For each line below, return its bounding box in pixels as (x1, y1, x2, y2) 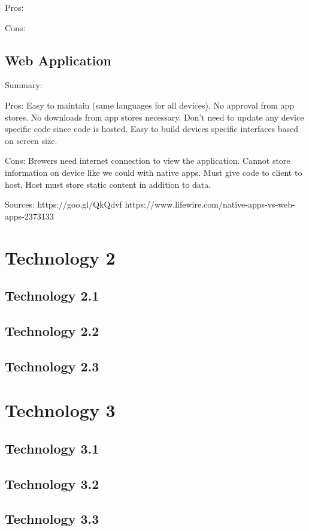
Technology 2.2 (5, 321, 99, 340)
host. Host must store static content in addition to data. (5, 178, 211, 190)
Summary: (5, 79, 43, 91)
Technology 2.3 (5, 356, 99, 375)
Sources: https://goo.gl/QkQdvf (5, 198, 122, 211)
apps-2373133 (5, 209, 54, 222)
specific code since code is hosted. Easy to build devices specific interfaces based (5, 122, 299, 135)
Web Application (5, 50, 112, 69)
